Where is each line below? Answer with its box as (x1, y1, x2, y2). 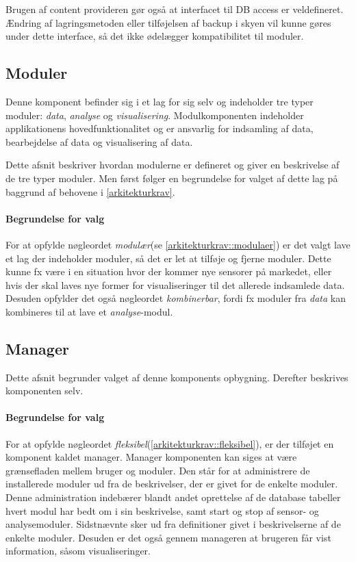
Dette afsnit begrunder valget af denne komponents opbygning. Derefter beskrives (5, 370, 348, 384)
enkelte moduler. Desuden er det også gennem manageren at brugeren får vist (5, 530, 331, 544)
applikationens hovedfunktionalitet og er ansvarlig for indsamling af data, (5, 121, 314, 136)
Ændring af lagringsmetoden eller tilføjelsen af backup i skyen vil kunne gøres (5, 15, 331, 29)
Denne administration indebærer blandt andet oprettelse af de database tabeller (5, 490, 341, 504)
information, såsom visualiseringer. (5, 544, 151, 558)
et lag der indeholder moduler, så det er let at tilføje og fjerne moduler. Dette (5, 251, 331, 265)
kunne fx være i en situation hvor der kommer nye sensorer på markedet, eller (5, 264, 332, 279)
